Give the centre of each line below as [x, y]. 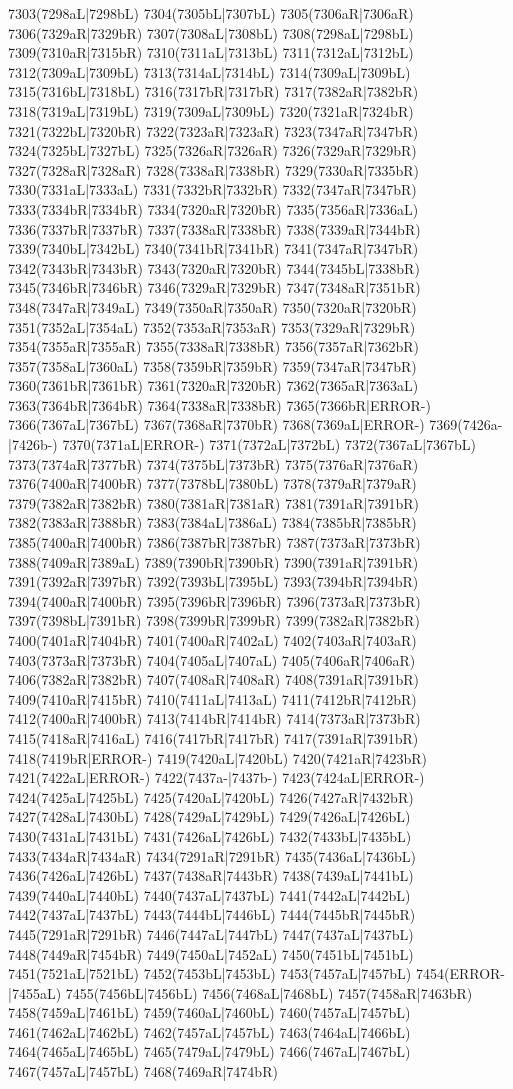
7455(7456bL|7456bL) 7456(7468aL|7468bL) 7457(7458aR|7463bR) [269, 992]
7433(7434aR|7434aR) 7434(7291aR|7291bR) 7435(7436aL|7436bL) [212, 855]
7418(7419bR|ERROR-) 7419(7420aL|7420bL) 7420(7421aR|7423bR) [218, 757]
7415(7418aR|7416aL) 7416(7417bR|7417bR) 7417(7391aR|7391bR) [213, 737]
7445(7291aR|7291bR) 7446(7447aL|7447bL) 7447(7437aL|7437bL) [211, 933]
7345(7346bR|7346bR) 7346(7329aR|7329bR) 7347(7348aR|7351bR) [214, 287]
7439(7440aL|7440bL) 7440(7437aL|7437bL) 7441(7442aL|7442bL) [209, 894]
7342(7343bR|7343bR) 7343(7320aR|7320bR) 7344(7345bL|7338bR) [214, 267]
